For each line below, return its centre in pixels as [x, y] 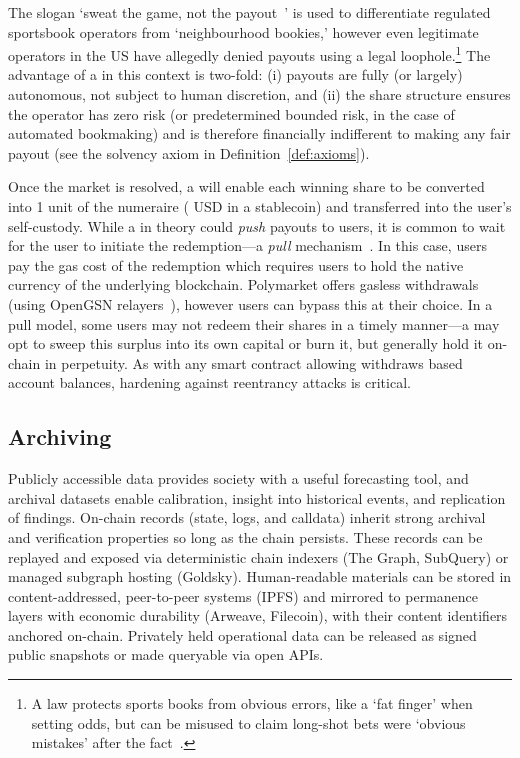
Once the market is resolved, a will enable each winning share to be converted [246, 186]
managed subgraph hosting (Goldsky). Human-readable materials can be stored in [260, 576]
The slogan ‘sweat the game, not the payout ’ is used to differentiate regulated [249, 12]
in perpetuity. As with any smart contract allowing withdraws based [253, 362]
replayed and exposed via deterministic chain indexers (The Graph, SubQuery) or [258, 556]
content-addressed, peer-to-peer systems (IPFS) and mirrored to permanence [243, 595]
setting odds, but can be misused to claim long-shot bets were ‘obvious [248, 722]
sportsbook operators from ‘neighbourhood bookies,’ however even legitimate [243, 31]
